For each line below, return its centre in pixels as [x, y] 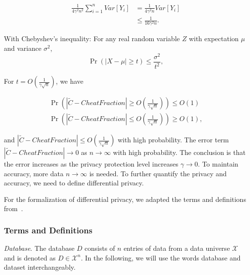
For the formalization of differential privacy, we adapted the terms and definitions [125, 199]
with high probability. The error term [173, 140]
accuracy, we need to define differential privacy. [74, 183]
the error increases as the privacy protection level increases [91, 164]
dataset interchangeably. [40, 267]
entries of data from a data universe [177, 248]
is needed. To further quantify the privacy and [158, 173]
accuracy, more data [34, 173]
